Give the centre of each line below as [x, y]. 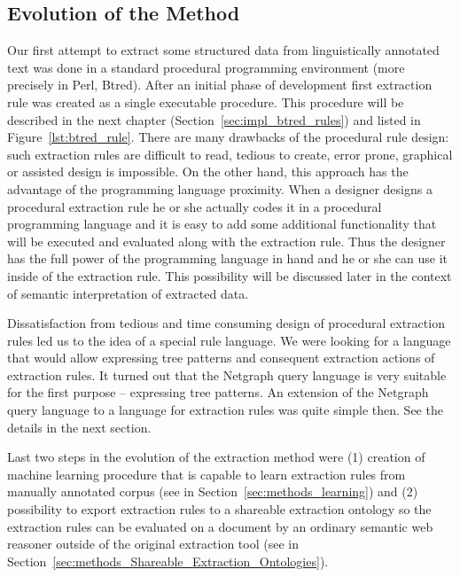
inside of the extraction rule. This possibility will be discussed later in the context [230, 275]
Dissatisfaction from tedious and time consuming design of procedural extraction [226, 323]
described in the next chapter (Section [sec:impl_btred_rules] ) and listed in [214, 119]
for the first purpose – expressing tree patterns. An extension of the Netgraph [218, 392]
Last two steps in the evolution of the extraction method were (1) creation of [216, 457]
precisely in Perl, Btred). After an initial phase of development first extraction [220, 85]
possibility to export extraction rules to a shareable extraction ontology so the [219, 509]
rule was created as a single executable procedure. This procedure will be [206, 101]
